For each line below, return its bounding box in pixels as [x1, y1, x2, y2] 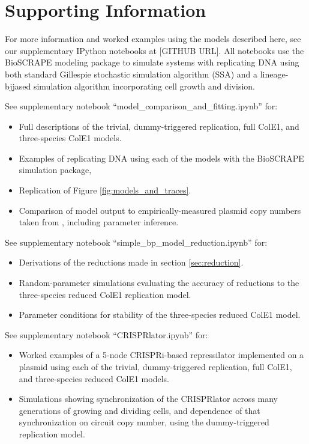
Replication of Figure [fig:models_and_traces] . [19, 184, 191, 196]
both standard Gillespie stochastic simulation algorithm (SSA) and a [5, 67, 258, 80]
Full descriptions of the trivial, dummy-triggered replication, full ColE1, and [19, 120, 299, 132]
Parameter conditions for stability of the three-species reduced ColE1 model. [19, 308, 301, 321]
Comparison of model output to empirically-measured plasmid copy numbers [19, 204, 301, 216]
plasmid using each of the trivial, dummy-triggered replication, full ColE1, [19, 360, 292, 373]
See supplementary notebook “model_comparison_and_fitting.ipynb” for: [5, 100, 278, 112]
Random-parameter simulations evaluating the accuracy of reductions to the [19, 276, 299, 289]
